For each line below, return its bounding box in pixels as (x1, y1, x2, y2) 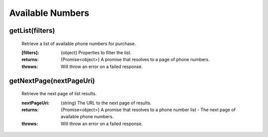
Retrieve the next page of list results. (21, 91, 97, 97)
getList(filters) (9, 26, 55, 35)
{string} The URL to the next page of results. (61, 100, 151, 106)
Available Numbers (9, 7, 89, 18)
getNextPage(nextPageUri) (9, 76, 95, 85)
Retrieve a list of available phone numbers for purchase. (21, 40, 136, 47)
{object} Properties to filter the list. (61, 50, 132, 56)
